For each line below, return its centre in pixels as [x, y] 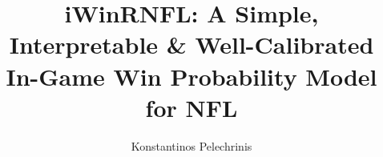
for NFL [191, 107]
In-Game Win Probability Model [191, 76]
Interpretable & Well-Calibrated [191, 44]
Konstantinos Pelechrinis [191, 145]
